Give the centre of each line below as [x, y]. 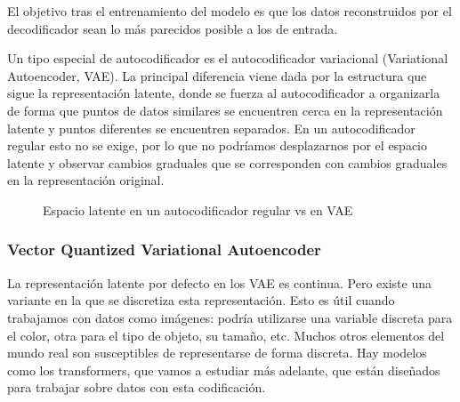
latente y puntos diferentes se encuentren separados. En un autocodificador [211, 128]
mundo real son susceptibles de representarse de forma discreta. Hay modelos [217, 353]
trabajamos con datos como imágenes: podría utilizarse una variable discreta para [230, 317]
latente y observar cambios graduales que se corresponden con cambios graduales [227, 162]
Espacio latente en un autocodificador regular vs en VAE [198, 209]
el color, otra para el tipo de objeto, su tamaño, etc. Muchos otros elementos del [226, 335]
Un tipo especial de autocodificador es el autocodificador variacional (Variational [228, 58]
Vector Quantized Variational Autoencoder [164, 249]
